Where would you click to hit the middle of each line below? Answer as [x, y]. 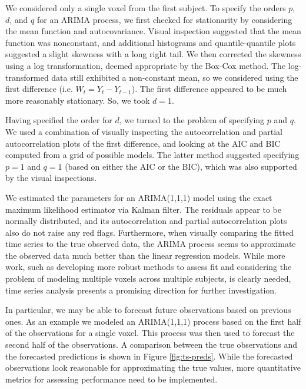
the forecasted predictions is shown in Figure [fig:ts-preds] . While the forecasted [149, 356]
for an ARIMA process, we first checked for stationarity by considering [164, 19]
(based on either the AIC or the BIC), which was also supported [181, 166]
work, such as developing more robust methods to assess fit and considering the [149, 267]
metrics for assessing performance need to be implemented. [112, 379]
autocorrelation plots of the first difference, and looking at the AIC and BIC [143, 143]
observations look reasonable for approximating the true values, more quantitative [153, 367]
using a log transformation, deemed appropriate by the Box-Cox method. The [146, 65]
